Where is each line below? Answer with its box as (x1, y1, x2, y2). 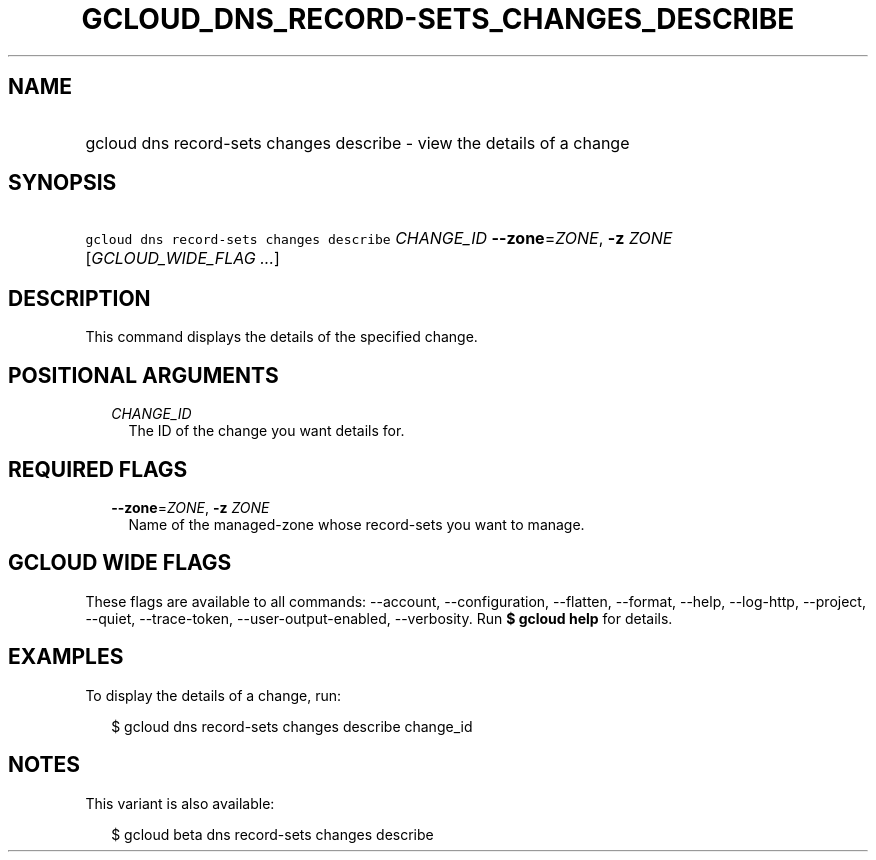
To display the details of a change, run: (85, 686, 342, 704)
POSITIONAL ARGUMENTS (8, 362, 279, 388)
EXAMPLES (8, 644, 124, 670)
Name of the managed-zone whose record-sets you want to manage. (128, 515, 585, 533)
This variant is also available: (85, 794, 275, 812)
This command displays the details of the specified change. (85, 328, 478, 346)
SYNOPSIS (8, 170, 117, 196)
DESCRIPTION (8, 285, 151, 311)
